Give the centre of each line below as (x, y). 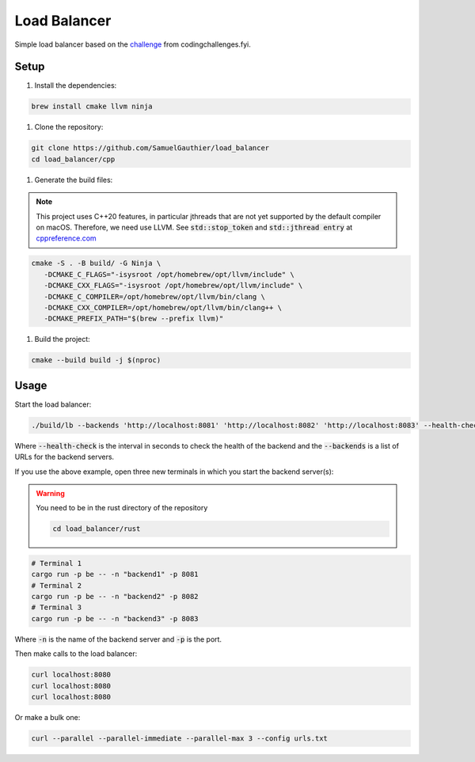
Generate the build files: (74, 180)
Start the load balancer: (53, 404)
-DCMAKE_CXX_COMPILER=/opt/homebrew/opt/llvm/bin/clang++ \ (163, 307)
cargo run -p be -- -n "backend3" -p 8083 (115, 618)
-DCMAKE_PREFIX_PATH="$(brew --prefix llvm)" (134, 319)
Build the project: (62, 339)
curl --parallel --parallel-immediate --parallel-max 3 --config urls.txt (180, 738)
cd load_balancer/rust (97, 529)
